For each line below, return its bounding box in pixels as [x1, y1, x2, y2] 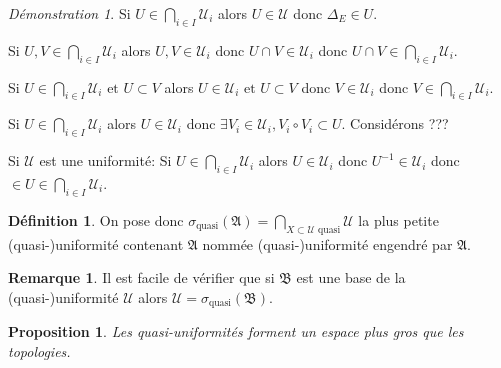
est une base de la [296, 267, 406, 288]
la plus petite [358, 209, 439, 230]
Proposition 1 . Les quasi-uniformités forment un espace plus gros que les [8, 321, 464, 342]
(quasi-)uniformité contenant [8, 233, 184, 254]
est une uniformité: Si [39, 150, 172, 171]
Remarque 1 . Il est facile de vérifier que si [8, 267, 275, 288]
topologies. [8, 340, 71, 361]
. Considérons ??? [341, 113, 449, 134]
